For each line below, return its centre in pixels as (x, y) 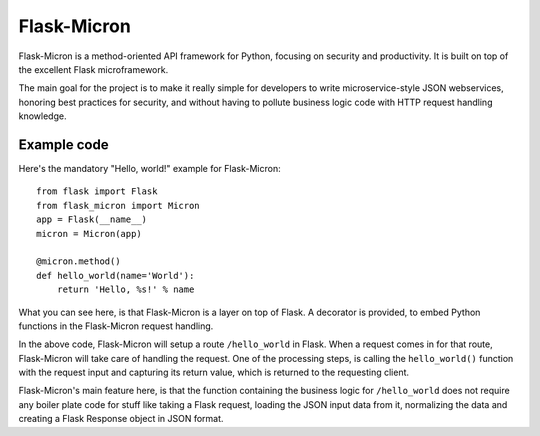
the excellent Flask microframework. (93, 69)
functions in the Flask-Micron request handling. (116, 326)
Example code (63, 144)
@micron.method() (78, 261)
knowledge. (42, 116)
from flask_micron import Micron (118, 205)
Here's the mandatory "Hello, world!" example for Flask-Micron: (149, 169)
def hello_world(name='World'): (115, 275)
